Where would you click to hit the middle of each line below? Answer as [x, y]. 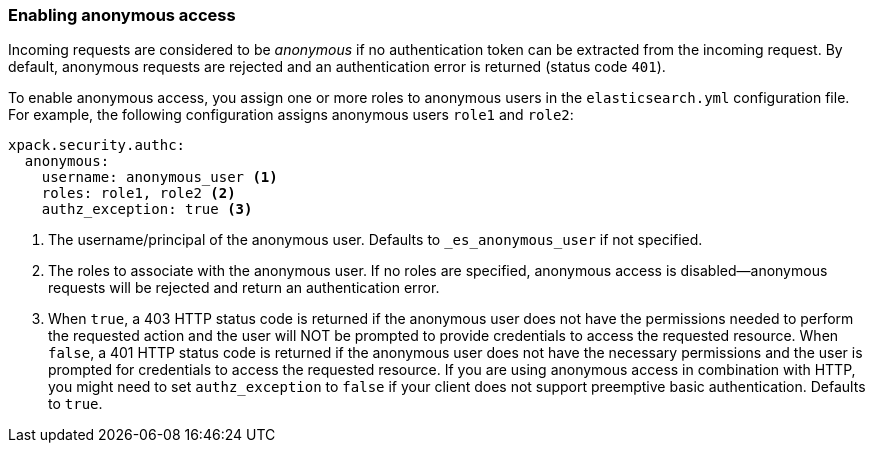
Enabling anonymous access [122, 15]
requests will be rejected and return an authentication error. [244, 288]
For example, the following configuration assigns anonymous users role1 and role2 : [291, 115]
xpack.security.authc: [97, 145]
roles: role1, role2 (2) [138, 193]
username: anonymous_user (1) [159, 177]
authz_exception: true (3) [147, 209]
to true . [75, 404]
